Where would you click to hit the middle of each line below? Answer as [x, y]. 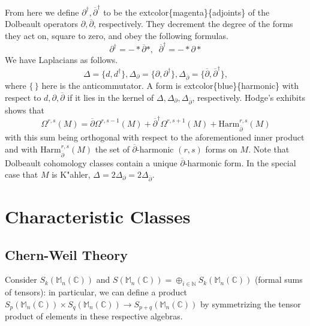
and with [21, 149]
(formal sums [279, 279]
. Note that [269, 149]
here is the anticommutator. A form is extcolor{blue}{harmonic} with [170, 86]
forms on [221, 149]
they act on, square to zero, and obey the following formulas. [117, 35]
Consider [21, 279]
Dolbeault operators [42, 24]
